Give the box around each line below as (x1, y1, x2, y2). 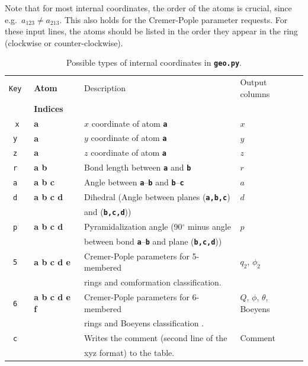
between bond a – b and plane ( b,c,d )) (84, 235, 222, 247)
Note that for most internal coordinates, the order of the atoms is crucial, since (5, 2, 292, 14)
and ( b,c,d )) (84, 206, 131, 217)
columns (240, 87, 270, 99)
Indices (34, 102, 63, 114)
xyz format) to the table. (84, 346, 175, 359)
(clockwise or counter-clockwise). (5, 36, 123, 49)
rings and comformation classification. (84, 276, 222, 288)
